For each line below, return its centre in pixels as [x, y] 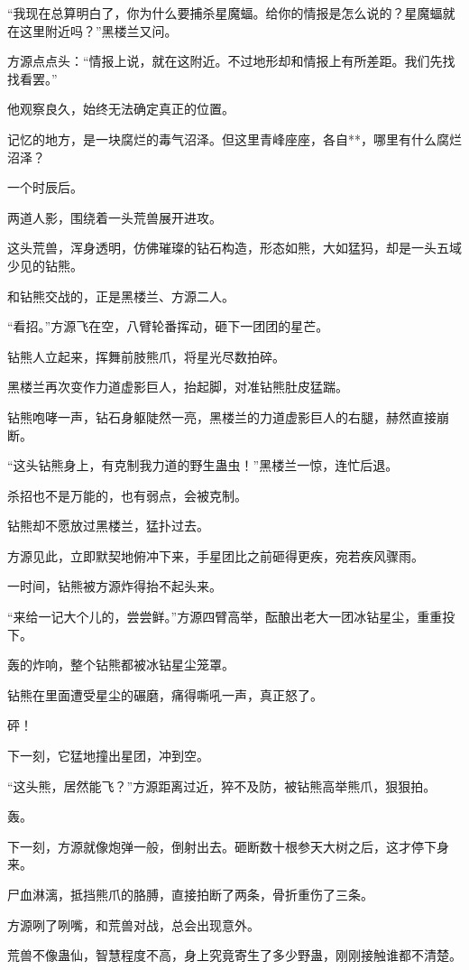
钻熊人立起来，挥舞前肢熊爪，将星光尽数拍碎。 [146, 356]
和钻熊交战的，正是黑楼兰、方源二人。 [121, 296]
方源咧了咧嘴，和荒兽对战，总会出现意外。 [133, 924]
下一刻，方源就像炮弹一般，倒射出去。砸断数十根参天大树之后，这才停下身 [228, 846]
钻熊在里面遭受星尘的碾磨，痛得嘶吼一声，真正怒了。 [165, 694]
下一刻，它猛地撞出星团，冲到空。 [108, 756]
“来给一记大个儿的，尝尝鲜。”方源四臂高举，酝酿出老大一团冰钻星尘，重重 [225, 617]
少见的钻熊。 [45, 265]
